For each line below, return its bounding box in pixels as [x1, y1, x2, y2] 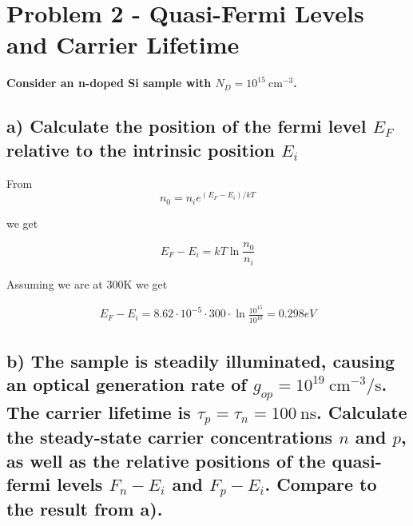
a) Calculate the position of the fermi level [6, 114, 367, 138]
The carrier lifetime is [6, 400, 191, 424]
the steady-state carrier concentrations [6, 424, 333, 449]
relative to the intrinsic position [6, 137, 276, 161]
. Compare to [264, 472, 377, 496]
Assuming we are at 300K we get [6, 275, 168, 292]
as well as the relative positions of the [6, 448, 326, 472]
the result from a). [6, 496, 163, 521]
